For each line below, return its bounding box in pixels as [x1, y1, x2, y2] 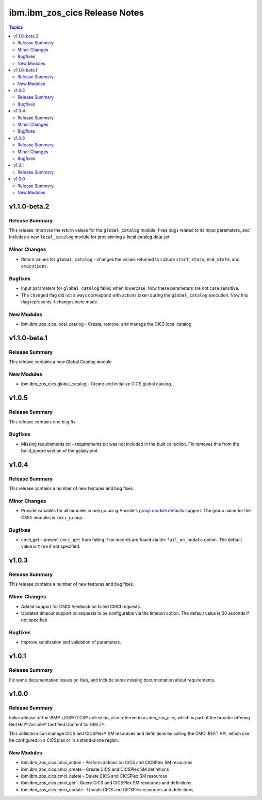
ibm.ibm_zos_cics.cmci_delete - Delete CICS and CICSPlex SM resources [21, 773, 167, 779]
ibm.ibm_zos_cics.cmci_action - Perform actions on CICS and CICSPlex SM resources [21, 760, 193, 765]
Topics [9, 24, 23, 30]
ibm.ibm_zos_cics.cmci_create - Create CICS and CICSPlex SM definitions [21, 766, 169, 772]
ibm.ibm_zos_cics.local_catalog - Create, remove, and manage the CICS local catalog [21, 321, 192, 327]
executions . [21, 263, 49, 269]
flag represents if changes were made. [21, 299, 98, 305]
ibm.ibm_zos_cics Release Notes [9, 7, 144, 18]
